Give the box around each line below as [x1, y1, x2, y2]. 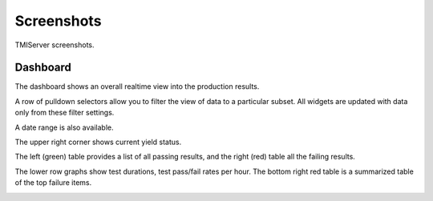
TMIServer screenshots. [14, 40, 95, 50]
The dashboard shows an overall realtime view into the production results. [14, 82, 260, 91]
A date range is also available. [14, 123, 114, 132]
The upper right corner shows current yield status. [14, 137, 182, 147]
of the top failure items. [14, 178, 92, 187]
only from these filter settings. [14, 108, 115, 118]
